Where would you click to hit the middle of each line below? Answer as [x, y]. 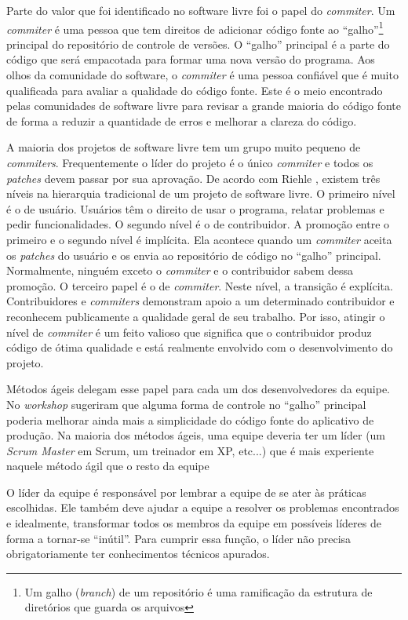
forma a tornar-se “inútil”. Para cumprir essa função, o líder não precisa [179, 538]
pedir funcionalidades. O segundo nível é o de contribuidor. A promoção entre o [198, 224]
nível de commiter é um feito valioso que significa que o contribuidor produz [189, 332]
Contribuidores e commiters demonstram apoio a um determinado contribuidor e [200, 301]
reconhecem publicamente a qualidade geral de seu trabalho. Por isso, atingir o [196, 316]
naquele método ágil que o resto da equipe [108, 466]
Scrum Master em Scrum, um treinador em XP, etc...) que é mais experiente [190, 450]
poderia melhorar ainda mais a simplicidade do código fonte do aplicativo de [190, 419]
